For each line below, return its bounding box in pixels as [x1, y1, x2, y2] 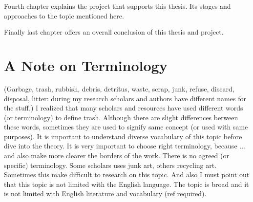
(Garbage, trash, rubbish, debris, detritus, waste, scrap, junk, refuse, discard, [4, 83, 234, 93]
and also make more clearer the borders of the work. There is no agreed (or [4, 150, 229, 161]
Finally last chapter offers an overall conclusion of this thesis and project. [4, 27, 224, 37]
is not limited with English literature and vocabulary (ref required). [4, 188, 207, 199]
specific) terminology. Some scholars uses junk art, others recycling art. [4, 160, 217, 170]
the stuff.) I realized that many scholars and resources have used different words [4, 103, 243, 113]
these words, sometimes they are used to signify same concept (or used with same [4, 122, 248, 132]
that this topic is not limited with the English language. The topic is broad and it [4, 179, 249, 189]
